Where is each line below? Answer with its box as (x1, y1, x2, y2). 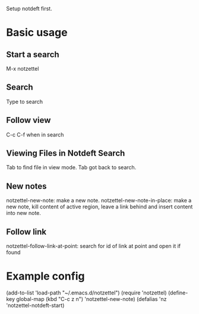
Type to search (6, 98, 43, 105)
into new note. (6, 210, 42, 217)
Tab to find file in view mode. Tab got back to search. (6, 164, 137, 171)
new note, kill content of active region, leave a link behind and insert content (6, 203, 193, 210)
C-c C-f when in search (6, 131, 64, 138)
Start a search (6, 49, 59, 59)
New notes (6, 181, 47, 191)
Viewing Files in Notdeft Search (6, 148, 125, 158)
